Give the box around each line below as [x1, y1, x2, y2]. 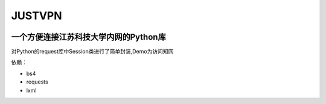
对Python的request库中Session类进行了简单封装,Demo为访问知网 [11, 48, 174, 55]
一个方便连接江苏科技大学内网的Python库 [11, 32, 166, 42]
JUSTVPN [11, 9, 63, 22]
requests [26, 78, 48, 85]
